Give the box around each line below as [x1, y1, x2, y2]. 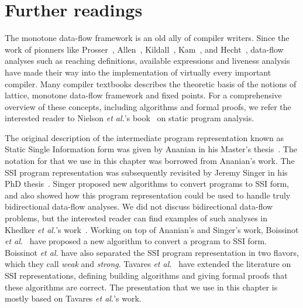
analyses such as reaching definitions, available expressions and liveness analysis [5, 54, 290, 67]
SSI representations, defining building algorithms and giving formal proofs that [5, 269, 288, 281]
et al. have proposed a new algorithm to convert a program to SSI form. [5, 235, 267, 247]
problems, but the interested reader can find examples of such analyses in [5, 212, 267, 224]
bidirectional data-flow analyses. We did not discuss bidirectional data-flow [5, 200, 273, 213]
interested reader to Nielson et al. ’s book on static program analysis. [5, 112, 254, 124]
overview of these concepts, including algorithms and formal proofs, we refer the [5, 100, 291, 112]
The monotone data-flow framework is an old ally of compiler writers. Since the [5, 32, 290, 44]
